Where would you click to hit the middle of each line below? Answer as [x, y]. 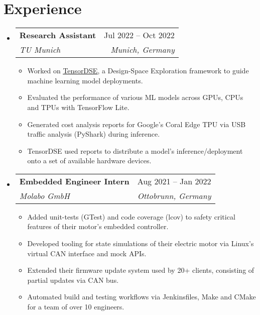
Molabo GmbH [44, 195]
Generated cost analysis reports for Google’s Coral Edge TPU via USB [137, 124]
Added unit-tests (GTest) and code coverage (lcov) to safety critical [131, 216]
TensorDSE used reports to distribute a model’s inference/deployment [135, 150]
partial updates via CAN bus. [73, 280]
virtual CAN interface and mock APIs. [87, 253]
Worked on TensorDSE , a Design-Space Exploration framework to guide [138, 71]
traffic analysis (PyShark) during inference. [94, 134]
